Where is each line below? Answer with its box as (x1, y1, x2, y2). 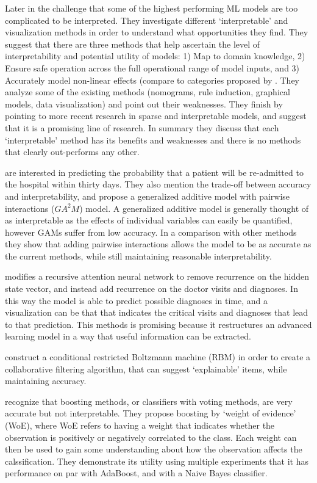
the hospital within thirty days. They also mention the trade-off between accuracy (5, 178, 312, 191)
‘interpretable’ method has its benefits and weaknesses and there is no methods (5, 133, 301, 146)
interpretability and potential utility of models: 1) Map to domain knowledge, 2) (5, 49, 305, 62)
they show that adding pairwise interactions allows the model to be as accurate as (5, 238, 312, 250)
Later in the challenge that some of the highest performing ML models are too (5, 2, 298, 14)
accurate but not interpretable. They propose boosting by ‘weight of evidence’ (5, 407, 296, 419)
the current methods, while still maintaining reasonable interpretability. (5, 249, 272, 262)
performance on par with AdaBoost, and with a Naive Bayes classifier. (5, 467, 268, 479)
